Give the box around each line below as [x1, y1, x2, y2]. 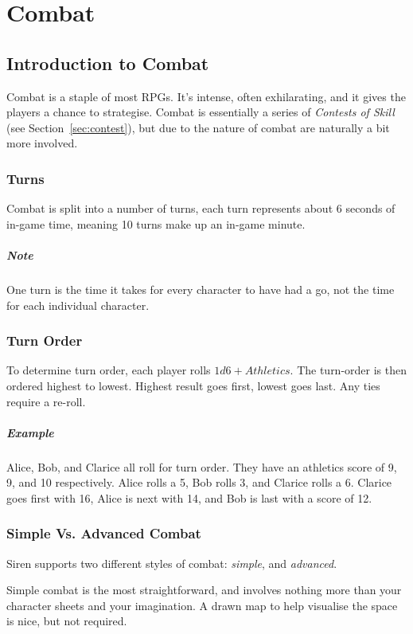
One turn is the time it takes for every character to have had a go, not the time [6, 280, 395, 297]
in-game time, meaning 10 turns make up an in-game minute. [6, 215, 306, 232]
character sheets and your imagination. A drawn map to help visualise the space [6, 597, 398, 613]
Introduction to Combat [6, 50, 209, 75]
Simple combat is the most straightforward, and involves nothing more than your [6, 581, 402, 598]
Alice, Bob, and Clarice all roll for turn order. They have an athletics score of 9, [6, 458, 397, 475]
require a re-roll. [6, 393, 86, 409]
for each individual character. [6, 296, 150, 313]
